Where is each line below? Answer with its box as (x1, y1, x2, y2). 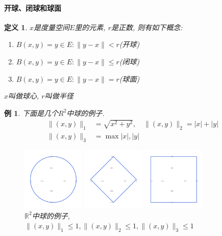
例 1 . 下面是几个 (4, 107, 58, 118)
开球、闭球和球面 (4, 2, 61, 13)
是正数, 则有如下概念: (111, 21, 183, 32)
